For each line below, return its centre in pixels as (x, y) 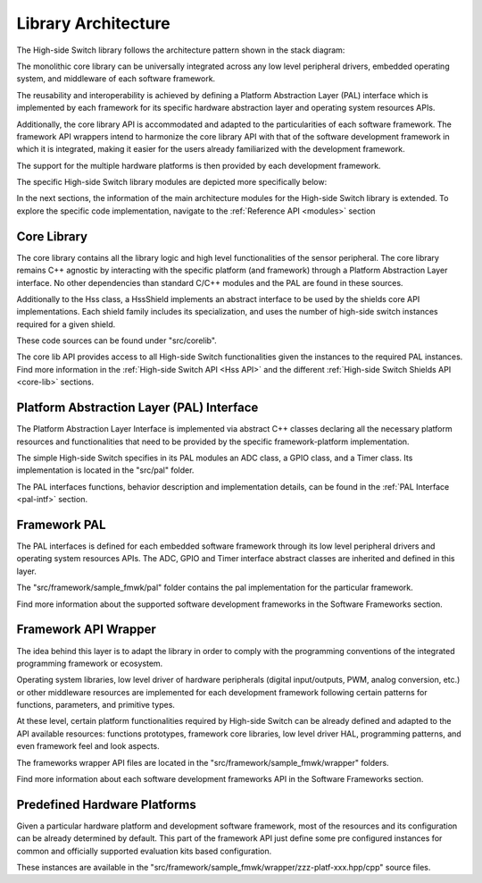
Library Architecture (94, 23)
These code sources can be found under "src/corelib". (117, 341)
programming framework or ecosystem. (90, 663)
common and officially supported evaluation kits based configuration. (144, 851)
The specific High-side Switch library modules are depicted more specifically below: (172, 182)
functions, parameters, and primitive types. (96, 705)
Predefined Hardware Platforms (106, 804)
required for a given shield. (66, 324)
